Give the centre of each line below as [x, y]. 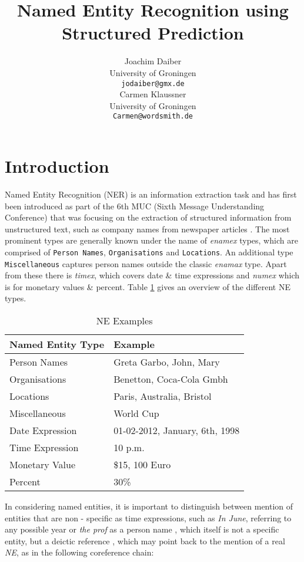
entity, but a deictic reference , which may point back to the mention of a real [145, 540]
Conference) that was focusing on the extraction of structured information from [148, 217]
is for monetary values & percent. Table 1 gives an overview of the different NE [148, 286]
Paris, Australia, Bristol [163, 396]
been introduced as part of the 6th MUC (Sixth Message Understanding [135, 206]
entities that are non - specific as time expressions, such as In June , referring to [148, 517]
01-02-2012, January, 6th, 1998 [177, 430]
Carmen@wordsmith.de [153, 116]
